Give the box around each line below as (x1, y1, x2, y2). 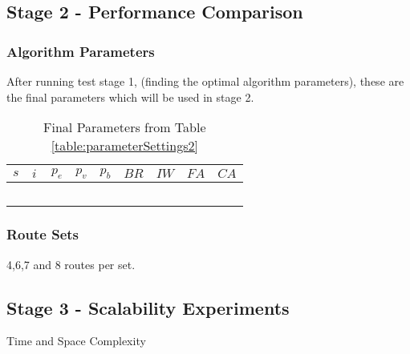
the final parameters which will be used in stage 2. (6, 88, 254, 105)
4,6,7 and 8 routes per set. (6, 255, 136, 272)
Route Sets (6, 224, 79, 244)
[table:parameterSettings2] (51, 136, 198, 155)
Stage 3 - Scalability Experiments (6, 295, 290, 320)
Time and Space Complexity (6, 332, 146, 349)
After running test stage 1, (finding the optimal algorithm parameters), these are (6, 73, 404, 89)
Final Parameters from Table (43, 118, 206, 137)
